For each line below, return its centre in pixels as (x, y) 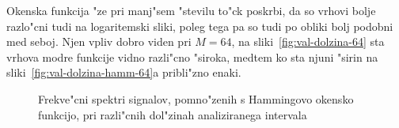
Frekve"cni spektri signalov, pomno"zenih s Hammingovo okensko (196, 98)
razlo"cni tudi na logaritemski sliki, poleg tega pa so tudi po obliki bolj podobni (200, 26)
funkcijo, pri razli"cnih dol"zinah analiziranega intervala (173, 114)
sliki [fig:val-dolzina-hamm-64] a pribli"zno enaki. (124, 72)
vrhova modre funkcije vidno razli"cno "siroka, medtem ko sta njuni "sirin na (192, 56)
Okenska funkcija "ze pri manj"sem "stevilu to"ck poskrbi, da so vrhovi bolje (191, 10)
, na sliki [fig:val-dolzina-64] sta (308, 41)
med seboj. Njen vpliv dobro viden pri (99, 41)
